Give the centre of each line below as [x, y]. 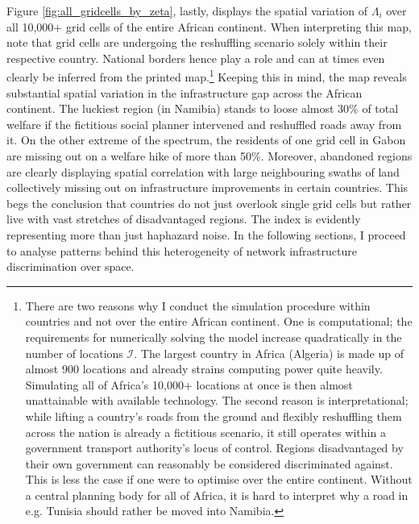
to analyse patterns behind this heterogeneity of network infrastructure [182, 250]
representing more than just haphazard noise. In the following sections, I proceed [206, 234]
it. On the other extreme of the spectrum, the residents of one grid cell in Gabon [206, 140]
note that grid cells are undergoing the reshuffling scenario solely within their [197, 42]
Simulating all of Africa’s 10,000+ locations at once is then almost [189, 384]
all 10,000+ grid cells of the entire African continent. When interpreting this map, [209, 26]
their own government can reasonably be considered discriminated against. [209, 463]
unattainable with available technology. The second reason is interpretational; [217, 400]
